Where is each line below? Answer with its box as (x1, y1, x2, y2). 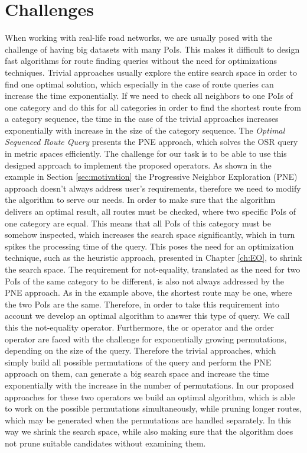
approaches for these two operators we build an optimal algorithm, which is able (5, 390, 295, 403)
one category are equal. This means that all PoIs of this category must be (5, 216, 271, 229)
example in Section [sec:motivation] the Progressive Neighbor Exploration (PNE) (5, 170, 298, 183)
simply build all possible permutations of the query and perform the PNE (5, 355, 272, 368)
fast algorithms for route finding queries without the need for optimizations (5, 54, 277, 67)
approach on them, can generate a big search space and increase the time (5, 367, 269, 380)
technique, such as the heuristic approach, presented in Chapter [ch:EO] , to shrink (5, 251, 302, 264)
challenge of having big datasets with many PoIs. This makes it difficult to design (5, 43, 300, 55)
